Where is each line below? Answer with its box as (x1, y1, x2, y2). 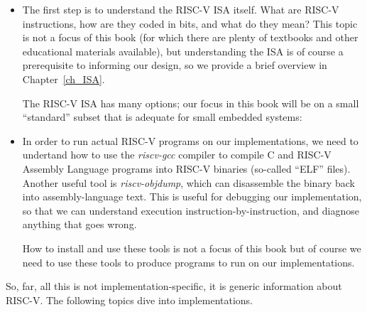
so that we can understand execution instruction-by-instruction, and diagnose (22, 203, 360, 217)
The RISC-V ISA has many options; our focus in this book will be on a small (22, 95, 359, 110)
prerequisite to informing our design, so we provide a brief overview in (22, 58, 327, 72)
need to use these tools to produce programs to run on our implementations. (22, 254, 355, 269)
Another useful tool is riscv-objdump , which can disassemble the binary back (22, 175, 355, 190)
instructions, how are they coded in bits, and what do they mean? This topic (22, 16, 358, 31)
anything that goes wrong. (22, 217, 137, 232)
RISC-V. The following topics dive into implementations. (6, 292, 253, 307)
